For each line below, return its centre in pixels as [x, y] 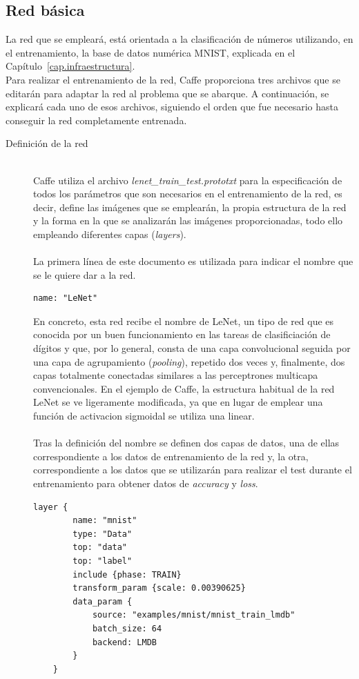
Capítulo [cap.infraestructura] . [70, 66]
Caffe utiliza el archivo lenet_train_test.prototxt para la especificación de [188, 180]
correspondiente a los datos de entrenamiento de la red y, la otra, [171, 456]
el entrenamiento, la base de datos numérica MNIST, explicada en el [151, 52]
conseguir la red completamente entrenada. [96, 120]
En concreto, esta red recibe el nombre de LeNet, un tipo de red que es [184, 321]
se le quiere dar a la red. [85, 274]
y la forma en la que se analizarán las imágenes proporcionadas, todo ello [188, 220]
